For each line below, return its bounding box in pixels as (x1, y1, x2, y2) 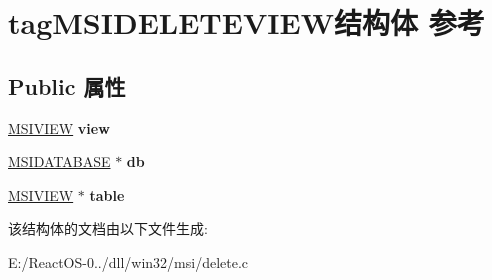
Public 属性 (8, 70, 126, 101)
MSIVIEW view (8, 117, 110, 138)
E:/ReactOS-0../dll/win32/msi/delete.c (8, 251, 249, 272)
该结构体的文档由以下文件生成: (8, 218, 208, 239)
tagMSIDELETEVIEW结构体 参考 (8, 2, 485, 43)
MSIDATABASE (8, 151, 111, 172)
